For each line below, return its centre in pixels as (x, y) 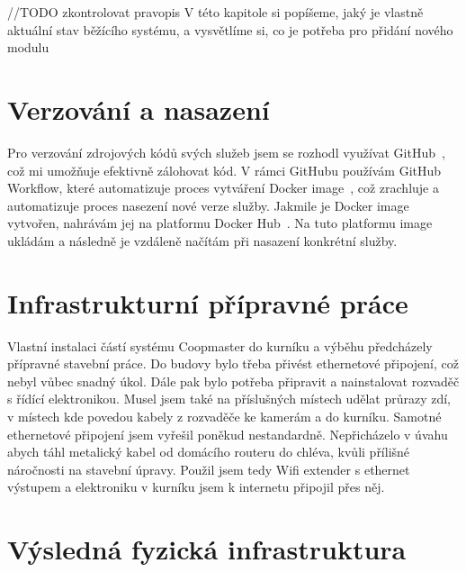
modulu (28, 47)
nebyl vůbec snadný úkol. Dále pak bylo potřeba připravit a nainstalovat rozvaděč (233, 381)
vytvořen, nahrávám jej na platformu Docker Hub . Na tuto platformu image (220, 223)
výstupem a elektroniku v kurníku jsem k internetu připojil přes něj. (196, 487)
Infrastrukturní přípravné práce (208, 302)
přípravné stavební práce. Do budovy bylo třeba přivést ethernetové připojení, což (233, 363)
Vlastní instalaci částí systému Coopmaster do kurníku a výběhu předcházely (220, 345)
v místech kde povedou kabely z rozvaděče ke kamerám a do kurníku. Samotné (224, 416)
